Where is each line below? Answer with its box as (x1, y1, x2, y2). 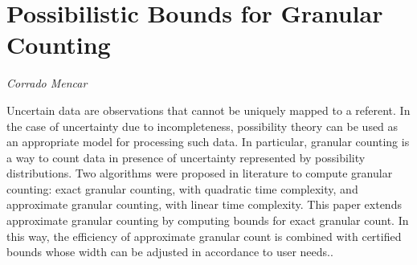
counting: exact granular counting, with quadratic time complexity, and (6, 180, 358, 197)
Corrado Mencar (6, 75, 88, 92)
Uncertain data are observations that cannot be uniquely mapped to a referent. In (6, 101, 411, 118)
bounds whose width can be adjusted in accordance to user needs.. (6, 243, 333, 260)
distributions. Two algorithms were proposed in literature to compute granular (6, 165, 393, 181)
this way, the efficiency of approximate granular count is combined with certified (6, 227, 402, 244)
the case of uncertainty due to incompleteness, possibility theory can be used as (6, 117, 399, 134)
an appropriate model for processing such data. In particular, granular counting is (6, 133, 410, 150)
